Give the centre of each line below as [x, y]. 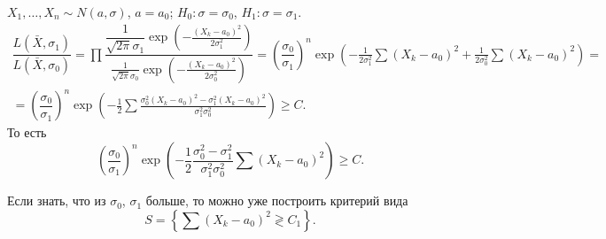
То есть [27, 132]
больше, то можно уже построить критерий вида [277, 200]
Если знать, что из [57, 200]
